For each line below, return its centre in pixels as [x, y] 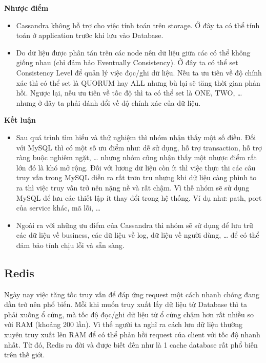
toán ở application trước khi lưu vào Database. [90, 35]
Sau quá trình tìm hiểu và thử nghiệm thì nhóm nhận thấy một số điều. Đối [136, 137]
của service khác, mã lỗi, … [58, 208]
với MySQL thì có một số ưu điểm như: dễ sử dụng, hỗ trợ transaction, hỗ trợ [139, 147]
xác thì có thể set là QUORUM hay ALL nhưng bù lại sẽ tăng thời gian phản [138, 82]
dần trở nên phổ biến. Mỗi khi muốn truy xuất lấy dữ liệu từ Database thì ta [126, 304]
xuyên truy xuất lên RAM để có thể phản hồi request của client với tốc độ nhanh [132, 335]
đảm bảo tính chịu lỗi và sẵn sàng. [70, 245]
